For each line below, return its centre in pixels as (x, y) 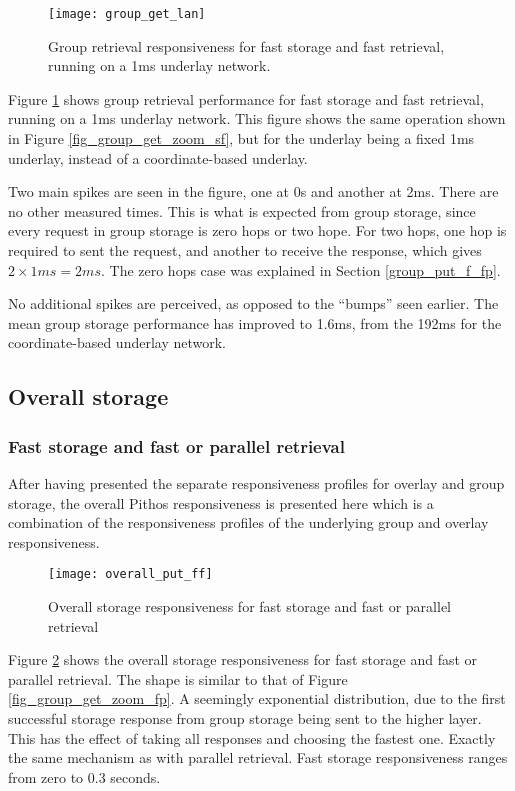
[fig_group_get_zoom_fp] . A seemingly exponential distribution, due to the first (257, 698)
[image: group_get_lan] (127, 14)
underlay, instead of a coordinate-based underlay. (158, 157)
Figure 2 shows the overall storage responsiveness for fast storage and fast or (243, 659)
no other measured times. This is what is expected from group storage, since (242, 210)
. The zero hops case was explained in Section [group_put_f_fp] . (300, 269)
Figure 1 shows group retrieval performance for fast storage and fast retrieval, (246, 98)
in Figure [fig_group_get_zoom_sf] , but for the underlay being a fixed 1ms (241, 138)
